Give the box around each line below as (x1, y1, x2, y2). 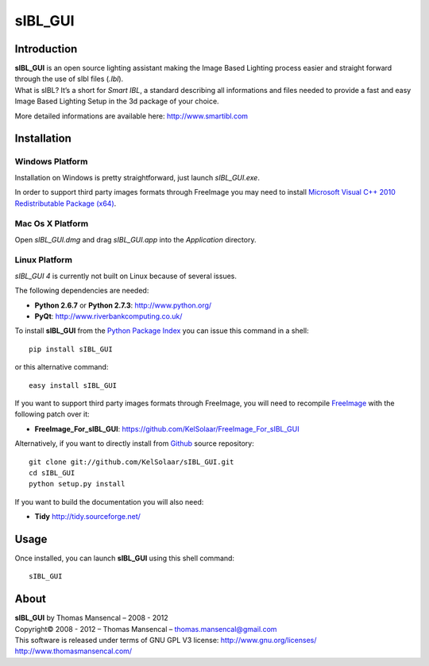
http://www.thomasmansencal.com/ (14, 646, 133, 656)
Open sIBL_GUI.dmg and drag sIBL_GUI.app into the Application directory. (14, 234, 257, 244)
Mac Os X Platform (14, 219, 89, 230)
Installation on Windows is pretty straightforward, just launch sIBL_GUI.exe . (14, 172, 260, 182)
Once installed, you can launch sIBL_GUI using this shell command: (14, 553, 234, 563)
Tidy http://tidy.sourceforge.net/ (34, 512, 141, 521)
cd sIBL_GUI (29, 468, 75, 477)
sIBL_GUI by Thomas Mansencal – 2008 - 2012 (14, 613, 168, 623)
